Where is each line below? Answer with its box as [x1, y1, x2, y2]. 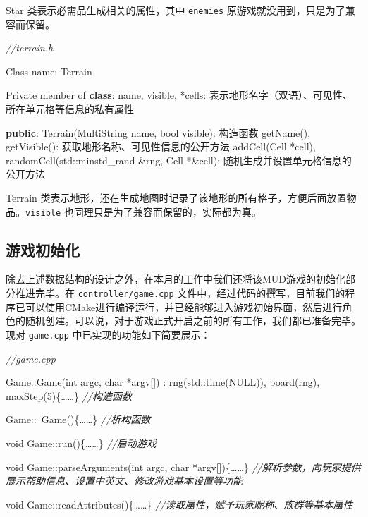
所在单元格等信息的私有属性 [6, 102, 134, 116]
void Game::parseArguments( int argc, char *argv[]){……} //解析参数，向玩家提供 [6, 459, 361, 474]
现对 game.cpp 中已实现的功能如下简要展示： [6, 327, 211, 341]
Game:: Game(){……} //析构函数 [6, 412, 151, 427]
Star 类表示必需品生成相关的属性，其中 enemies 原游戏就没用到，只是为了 [6, 3, 345, 17]
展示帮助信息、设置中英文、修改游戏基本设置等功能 [6, 473, 243, 488]
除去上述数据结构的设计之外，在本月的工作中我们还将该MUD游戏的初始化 [6, 272, 346, 286]
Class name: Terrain [6, 63, 92, 78]
